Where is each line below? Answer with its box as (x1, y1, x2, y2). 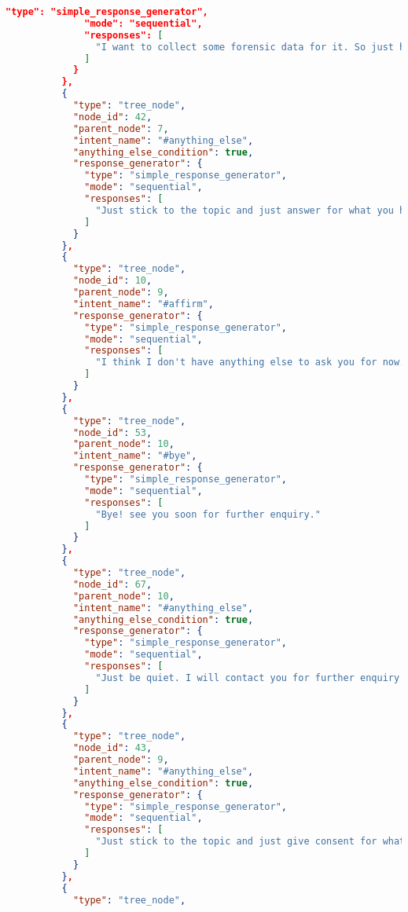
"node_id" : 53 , (72, 427, 153, 438)
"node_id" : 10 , (72, 275, 153, 287)
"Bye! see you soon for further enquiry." (95, 508, 321, 520)
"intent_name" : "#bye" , (72, 450, 197, 462)
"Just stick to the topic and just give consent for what (95, 836, 406, 848)
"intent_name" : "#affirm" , (72, 298, 214, 309)
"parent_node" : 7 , (72, 123, 169, 134)
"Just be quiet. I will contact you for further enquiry (95, 672, 400, 683)
